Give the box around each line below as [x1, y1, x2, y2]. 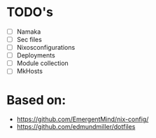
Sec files [16, 36, 43, 43]
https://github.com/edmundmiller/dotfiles [16, 123, 136, 131]
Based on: [6, 92, 66, 108]
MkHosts [16, 67, 43, 76]
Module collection [16, 59, 69, 67]
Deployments [16, 51, 55, 60]
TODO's [6, 4, 54, 20]
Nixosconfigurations [16, 43, 76, 52]
